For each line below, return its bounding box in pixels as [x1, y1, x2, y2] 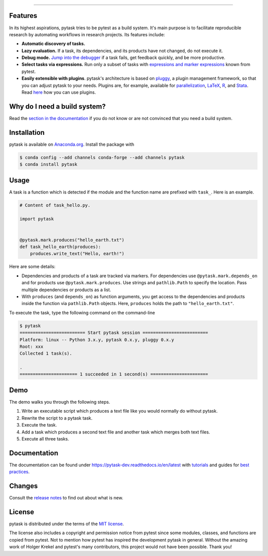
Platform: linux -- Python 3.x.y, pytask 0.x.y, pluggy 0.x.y [19, 337, 174, 342]
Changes [9, 482, 38, 491]
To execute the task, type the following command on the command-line [9, 309, 155, 315]
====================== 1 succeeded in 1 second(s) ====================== [19, 371, 208, 377]
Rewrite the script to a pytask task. [21, 415, 93, 421]
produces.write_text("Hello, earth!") [30, 251, 125, 256]
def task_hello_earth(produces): [19, 244, 101, 250]
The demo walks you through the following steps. [9, 399, 110, 405]
